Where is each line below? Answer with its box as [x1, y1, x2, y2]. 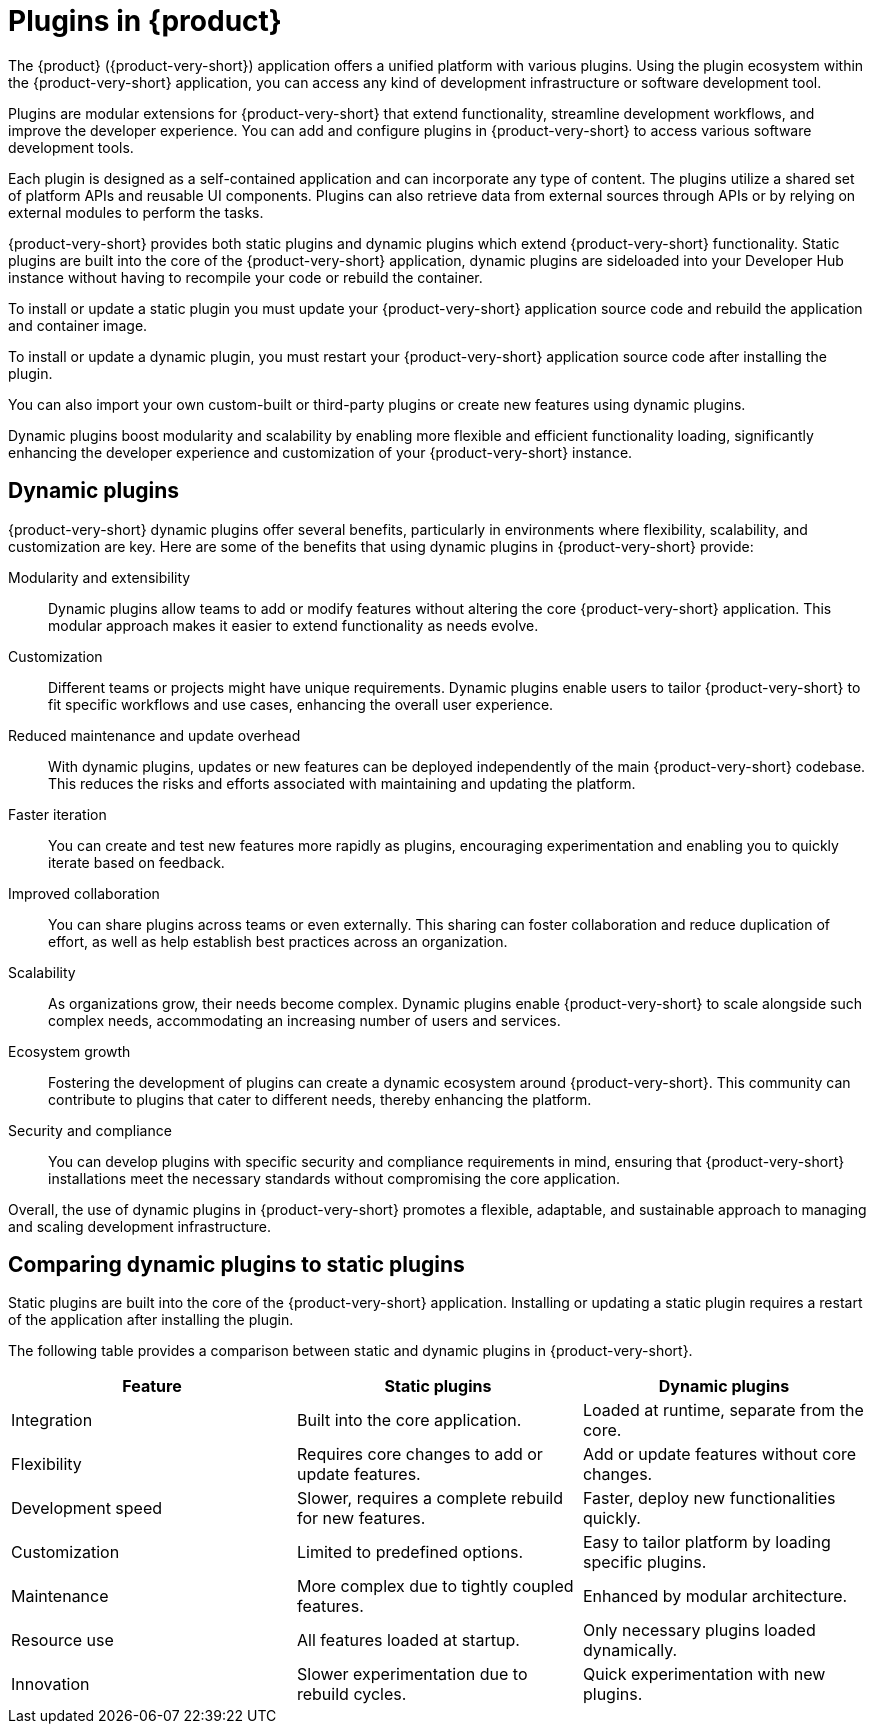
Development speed [11, 1498, 163, 1519]
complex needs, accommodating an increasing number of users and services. [48, 1011, 561, 1029]
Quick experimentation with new [582, 1664, 826, 1685]
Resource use [11, 1630, 114, 1651]
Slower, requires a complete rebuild [296, 1488, 563, 1509]
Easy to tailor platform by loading [582, 1532, 831, 1553]
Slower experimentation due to [296, 1664, 528, 1685]
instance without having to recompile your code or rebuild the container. [8, 268, 483, 286]
